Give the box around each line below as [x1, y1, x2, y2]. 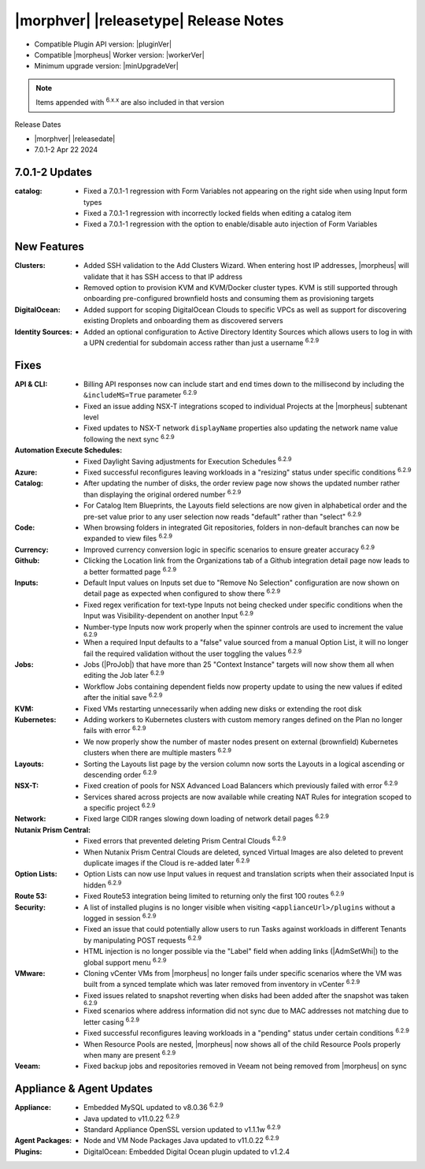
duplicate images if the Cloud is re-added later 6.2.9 [83, 857, 250, 868]
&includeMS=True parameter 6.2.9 [83, 389, 198, 400]
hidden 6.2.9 [83, 879, 122, 890]
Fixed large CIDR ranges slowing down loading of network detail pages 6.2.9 [83, 813, 330, 824]
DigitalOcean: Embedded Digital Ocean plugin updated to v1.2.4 [83, 1147, 290, 1156]
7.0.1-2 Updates [14, 166, 93, 179]
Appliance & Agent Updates [14, 1082, 153, 1096]
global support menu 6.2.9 [83, 956, 167, 967]
